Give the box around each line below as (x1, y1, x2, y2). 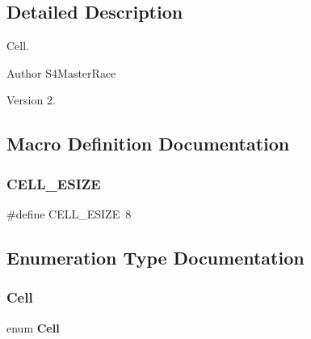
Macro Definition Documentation (6, 131, 290, 156)
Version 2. (6, 91, 56, 108)
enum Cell (6, 319, 60, 336)
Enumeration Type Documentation (6, 244, 305, 269)
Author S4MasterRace (6, 64, 116, 81)
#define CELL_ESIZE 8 (6, 205, 132, 222)
